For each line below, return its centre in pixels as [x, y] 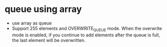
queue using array [43, 9]
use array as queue [32, 23]
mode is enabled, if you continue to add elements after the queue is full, [86, 35]
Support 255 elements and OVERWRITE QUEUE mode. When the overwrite [87, 29]
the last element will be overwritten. [49, 40]
